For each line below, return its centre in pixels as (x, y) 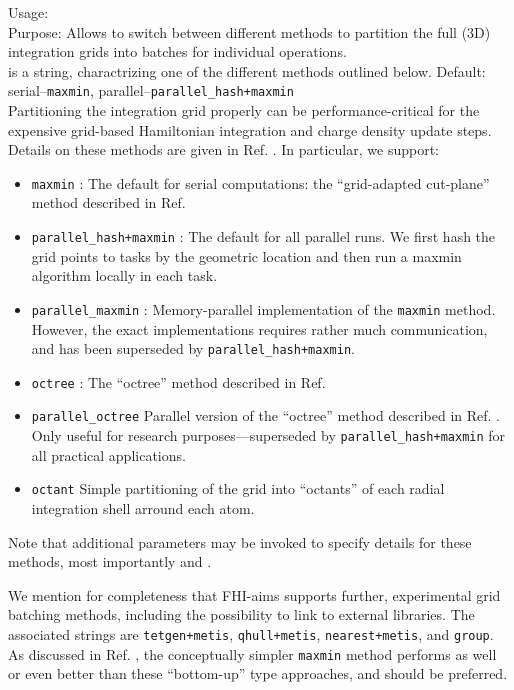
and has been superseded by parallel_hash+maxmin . (193, 348)
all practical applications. (108, 454)
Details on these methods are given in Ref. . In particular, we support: (223, 149)
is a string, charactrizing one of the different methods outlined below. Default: (247, 70)
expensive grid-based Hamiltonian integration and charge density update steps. (250, 129)
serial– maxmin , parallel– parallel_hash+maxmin (151, 90)
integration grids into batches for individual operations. (177, 51)
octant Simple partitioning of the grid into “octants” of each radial (238, 488)
